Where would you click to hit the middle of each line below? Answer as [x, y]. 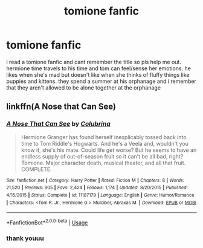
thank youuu [25, 238]
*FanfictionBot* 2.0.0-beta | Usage [47, 222]
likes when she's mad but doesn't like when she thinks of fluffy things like [98, 74]
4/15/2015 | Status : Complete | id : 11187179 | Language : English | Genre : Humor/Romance [100, 195]
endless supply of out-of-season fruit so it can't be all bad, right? [102, 156]
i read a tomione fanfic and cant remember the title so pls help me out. [94, 62]
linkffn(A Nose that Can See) [61, 107]
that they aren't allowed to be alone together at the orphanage [84, 87]
